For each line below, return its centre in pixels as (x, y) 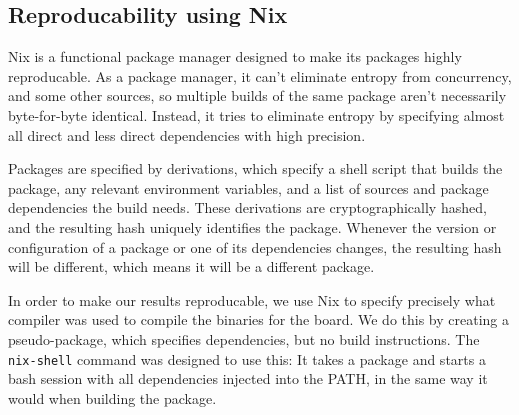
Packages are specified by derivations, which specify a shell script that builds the (255, 168)
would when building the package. (112, 397)
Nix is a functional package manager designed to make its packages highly (235, 56)
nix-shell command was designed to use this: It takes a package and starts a (247, 358)
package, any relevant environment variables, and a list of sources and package (248, 187)
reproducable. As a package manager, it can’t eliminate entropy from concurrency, (260, 75)
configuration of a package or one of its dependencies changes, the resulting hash (255, 246)
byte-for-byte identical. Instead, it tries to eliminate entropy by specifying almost (256, 114)
